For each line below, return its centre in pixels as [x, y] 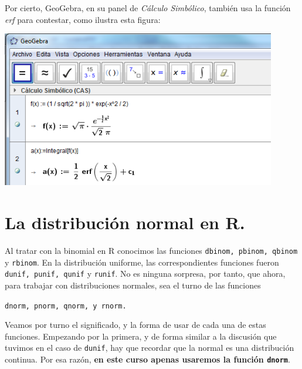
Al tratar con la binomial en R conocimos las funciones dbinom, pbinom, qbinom [151, 250]
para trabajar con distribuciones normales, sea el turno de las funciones [133, 285]
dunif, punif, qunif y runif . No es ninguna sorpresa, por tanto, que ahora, [145, 274]
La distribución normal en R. [125, 222]
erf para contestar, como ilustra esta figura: [83, 19]
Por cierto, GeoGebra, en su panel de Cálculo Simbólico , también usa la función [148, 8]
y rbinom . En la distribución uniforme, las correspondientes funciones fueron [142, 262]
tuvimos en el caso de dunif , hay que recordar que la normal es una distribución [150, 348]
